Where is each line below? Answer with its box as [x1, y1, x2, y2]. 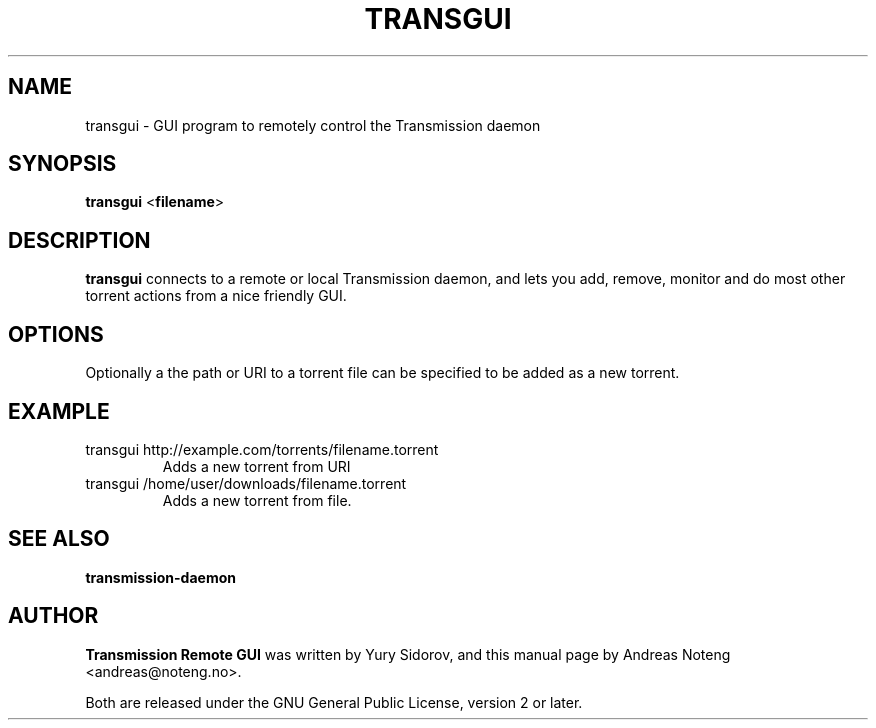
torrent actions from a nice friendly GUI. [85, 287, 347, 305]
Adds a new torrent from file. [162, 491, 352, 509]
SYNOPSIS [8, 151, 117, 177]
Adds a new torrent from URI [162, 457, 351, 475]
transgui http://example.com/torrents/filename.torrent [85, 440, 439, 458]
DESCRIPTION [8, 227, 151, 253]
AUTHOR [8, 603, 99, 629]
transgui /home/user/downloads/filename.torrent [85, 474, 407, 492]
